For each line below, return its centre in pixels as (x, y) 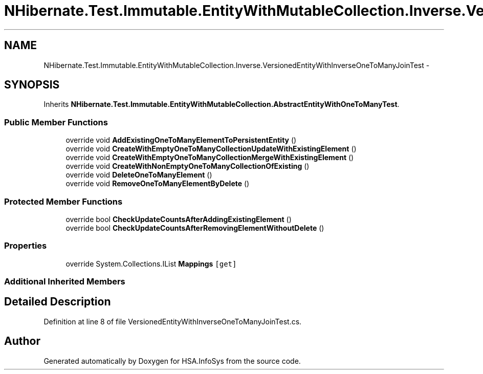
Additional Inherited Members (65, 282)
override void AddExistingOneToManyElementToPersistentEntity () (181, 140)
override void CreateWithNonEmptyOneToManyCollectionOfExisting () (188, 166)
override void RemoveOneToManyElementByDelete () (158, 184)
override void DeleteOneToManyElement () (139, 175)
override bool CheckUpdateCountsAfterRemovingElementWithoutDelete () (195, 228)
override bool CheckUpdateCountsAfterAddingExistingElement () (179, 219)
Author (22, 341)
